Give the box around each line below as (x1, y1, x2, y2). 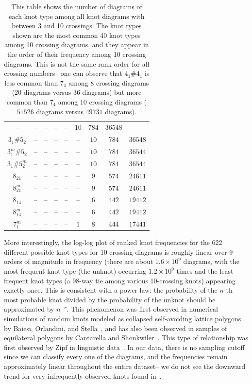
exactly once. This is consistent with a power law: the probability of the (4, 285, 218, 295)
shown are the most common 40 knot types (13, 30, 141, 40)
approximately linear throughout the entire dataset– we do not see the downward (4, 361, 246, 371)
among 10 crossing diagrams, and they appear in (4, 39, 149, 50)
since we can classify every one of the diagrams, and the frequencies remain (4, 351, 228, 362)
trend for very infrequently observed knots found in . (4, 370, 162, 381)
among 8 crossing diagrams (68, 77, 149, 87)
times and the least (176, 266, 234, 276)
